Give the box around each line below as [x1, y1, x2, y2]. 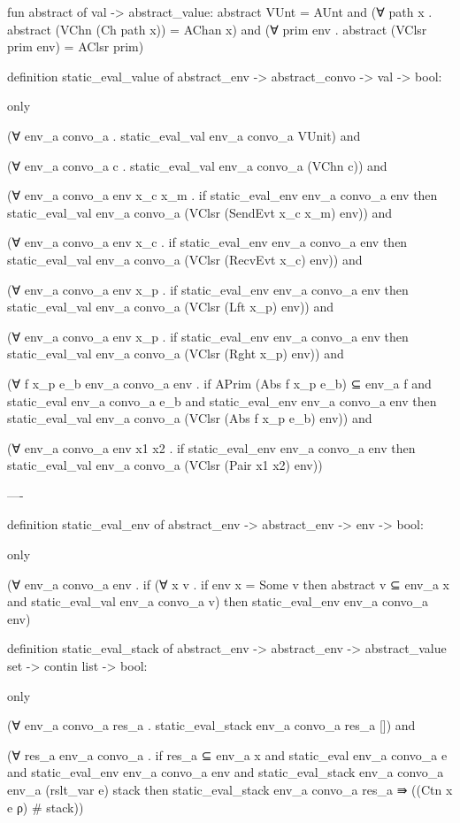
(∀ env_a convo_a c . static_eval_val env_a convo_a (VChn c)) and [7, 156, 387, 174]
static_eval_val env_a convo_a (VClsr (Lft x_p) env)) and [7, 297, 334, 316]
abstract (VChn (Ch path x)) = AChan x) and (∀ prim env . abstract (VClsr [7, 19, 427, 38]
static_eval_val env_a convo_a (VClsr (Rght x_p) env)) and [7, 344, 344, 363]
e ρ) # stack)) [7, 797, 84, 816]
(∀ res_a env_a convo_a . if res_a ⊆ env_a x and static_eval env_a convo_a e [7, 745, 448, 764]
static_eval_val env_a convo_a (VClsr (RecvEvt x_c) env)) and [7, 250, 363, 268]
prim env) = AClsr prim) [7, 37, 144, 56]
